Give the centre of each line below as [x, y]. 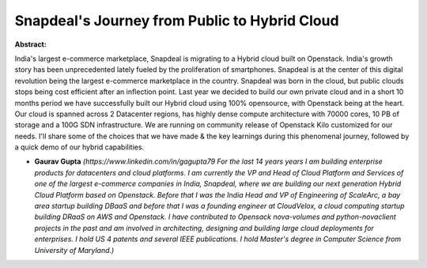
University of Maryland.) [74, 250]
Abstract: [30, 44]
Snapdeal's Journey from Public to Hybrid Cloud [177, 21]
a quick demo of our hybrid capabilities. [79, 147]
